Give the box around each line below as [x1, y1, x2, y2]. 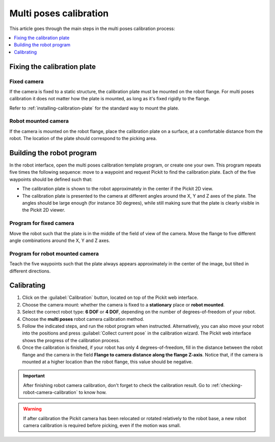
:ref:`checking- [211, 382, 243, 388]
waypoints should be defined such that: [9, 176, 93, 182]
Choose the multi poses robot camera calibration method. [22, 316, 145, 322]
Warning [23, 406, 42, 412]
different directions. [9, 268, 51, 274]
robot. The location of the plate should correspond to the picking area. [9, 135, 157, 142]
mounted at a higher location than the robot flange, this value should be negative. [22, 358, 193, 365]
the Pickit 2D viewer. [22, 207, 66, 213]
